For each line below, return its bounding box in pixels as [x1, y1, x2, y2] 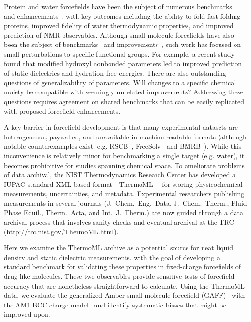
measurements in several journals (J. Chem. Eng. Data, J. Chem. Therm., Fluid [4, 198, 247, 208]
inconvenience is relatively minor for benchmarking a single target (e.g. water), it [4, 150, 245, 160]
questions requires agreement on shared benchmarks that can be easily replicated [4, 96, 245, 106]
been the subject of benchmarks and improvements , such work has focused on [4, 39, 241, 49]
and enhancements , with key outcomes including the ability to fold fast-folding [4, 11, 241, 21]
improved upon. [4, 309, 50, 319]
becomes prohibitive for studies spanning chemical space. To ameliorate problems [4, 160, 245, 170]
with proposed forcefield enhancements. [4, 106, 121, 116]
